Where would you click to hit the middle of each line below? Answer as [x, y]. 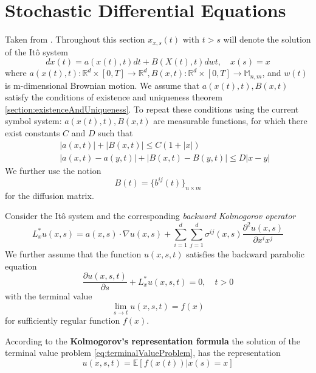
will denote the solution [267, 39]
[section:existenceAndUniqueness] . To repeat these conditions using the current [152, 109]
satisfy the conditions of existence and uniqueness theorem [114, 97]
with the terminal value [49, 296]
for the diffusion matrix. [50, 195]
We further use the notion [53, 170]
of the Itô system [36, 51]
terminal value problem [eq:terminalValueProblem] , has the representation [143, 353]
